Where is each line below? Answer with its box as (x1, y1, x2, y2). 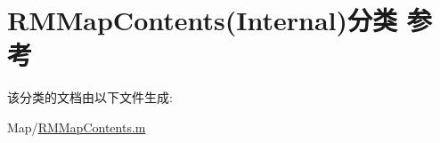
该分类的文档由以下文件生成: (7, 88, 173, 107)
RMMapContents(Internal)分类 (7, 2, 397, 38)
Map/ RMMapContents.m (7, 117, 146, 136)
